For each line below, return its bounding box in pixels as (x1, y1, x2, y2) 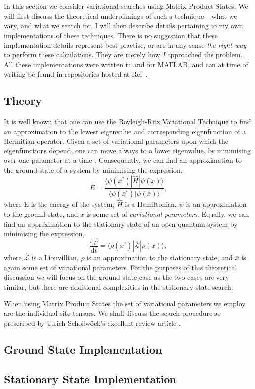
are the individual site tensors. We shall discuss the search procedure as (4, 308, 221, 318)
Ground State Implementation (4, 341, 162, 357)
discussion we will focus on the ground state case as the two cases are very (4, 272, 229, 282)
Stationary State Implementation (4, 371, 176, 386)
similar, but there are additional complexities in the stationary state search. (4, 282, 233, 292)
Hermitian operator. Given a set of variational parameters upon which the (4, 136, 228, 146)
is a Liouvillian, (31, 252, 79, 263)
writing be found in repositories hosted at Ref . (4, 69, 148, 79)
